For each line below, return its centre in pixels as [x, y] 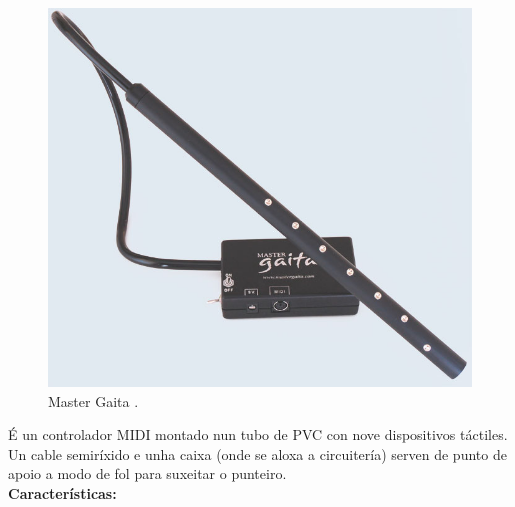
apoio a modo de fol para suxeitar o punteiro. [147, 473]
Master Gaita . [93, 400]
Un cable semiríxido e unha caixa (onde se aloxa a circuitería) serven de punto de [257, 453]
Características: [62, 493]
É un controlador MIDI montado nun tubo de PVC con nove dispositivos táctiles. [258, 434]
